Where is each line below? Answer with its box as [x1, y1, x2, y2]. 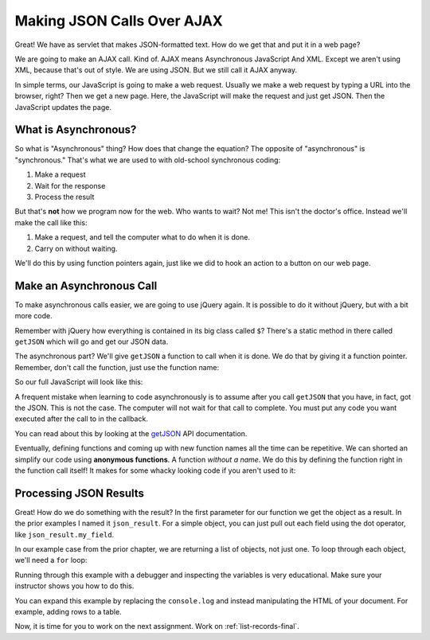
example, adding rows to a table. [14, 607, 123, 616]
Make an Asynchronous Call [14, 279, 158, 292]
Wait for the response [34, 181, 106, 190]
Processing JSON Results [14, 486, 145, 500]
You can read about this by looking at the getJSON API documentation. [14, 428, 248, 438]
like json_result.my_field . [14, 529, 115, 539]
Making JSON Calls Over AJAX [14, 12, 223, 29]
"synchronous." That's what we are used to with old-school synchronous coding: [14, 155, 281, 165]
